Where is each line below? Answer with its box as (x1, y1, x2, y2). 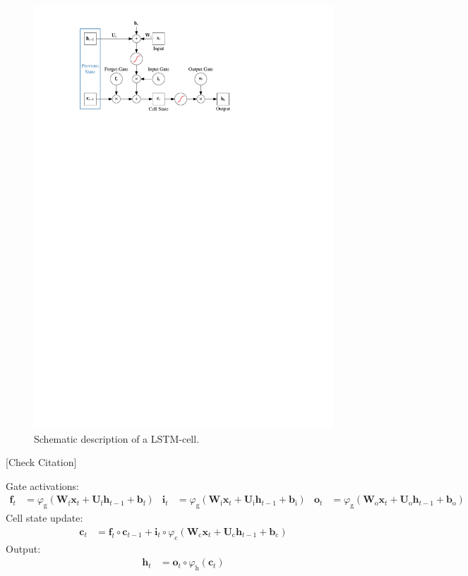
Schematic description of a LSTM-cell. (34, 431, 200, 446)
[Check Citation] (6, 455, 77, 470)
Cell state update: (6, 510, 83, 525)
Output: (6, 541, 41, 556)
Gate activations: (6, 478, 80, 493)
